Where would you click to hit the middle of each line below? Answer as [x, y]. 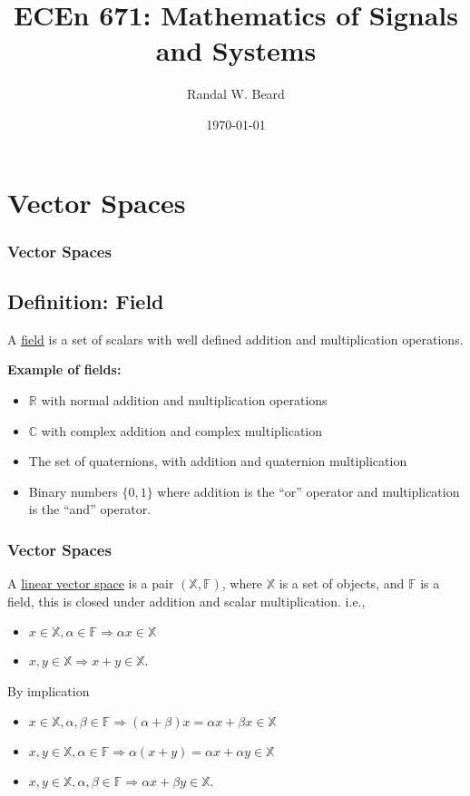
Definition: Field [86, 301]
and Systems [236, 50]
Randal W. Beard [236, 94]
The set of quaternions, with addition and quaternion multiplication [218, 461]
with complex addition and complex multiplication [182, 430]
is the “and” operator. [90, 509]
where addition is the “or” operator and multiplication [308, 491]
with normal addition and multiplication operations [184, 399]
